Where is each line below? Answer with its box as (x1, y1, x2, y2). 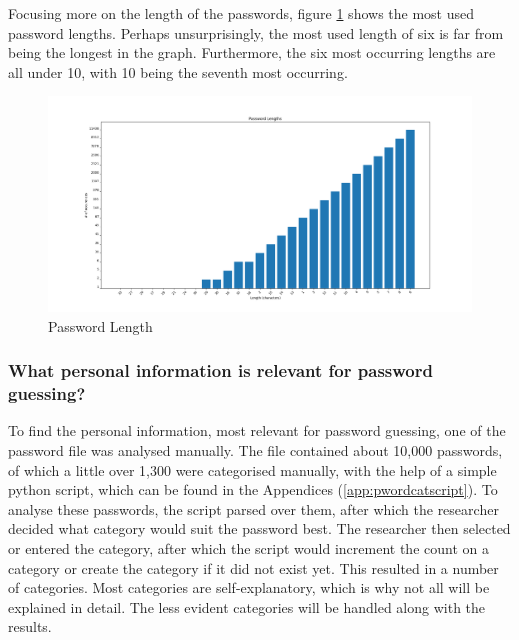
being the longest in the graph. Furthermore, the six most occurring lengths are (8, 42, 496, 63)
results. (8, 616, 52, 637)
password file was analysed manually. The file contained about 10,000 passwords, (8, 440, 503, 461)
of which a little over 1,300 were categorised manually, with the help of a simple (8, 459, 497, 480)
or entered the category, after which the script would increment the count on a (8, 537, 489, 558)
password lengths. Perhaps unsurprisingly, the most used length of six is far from (8, 22, 504, 43)
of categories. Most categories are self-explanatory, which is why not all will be (8, 577, 490, 598)
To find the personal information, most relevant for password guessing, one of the (8, 420, 506, 441)
